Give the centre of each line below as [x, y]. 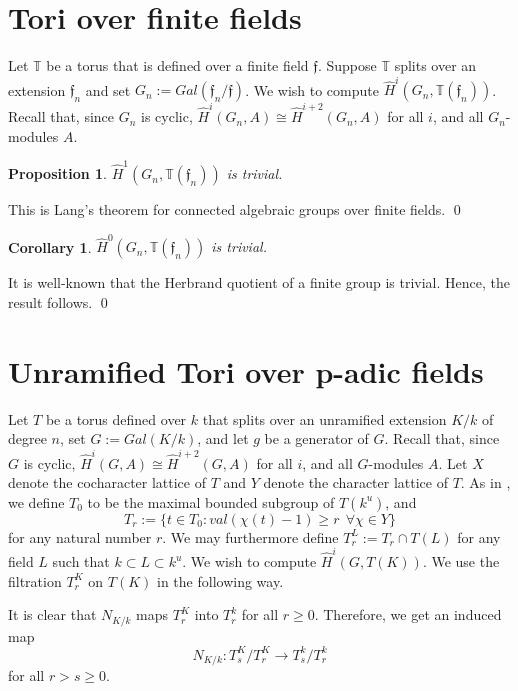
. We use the [461, 561]
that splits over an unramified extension [324, 418]
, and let [223, 438]
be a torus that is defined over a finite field [177, 65]
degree [27, 438]
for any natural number [80, 536]
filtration [35, 580]
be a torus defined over [116, 418]
